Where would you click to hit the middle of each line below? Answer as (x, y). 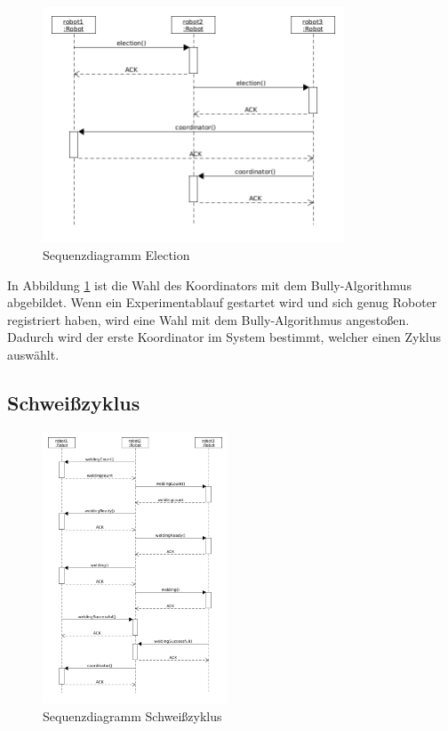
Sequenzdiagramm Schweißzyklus (132, 715)
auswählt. (33, 354)
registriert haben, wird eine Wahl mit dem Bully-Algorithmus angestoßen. (208, 319)
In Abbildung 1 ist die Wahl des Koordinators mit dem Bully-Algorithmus (209, 284)
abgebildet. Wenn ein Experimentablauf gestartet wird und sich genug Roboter (222, 302)
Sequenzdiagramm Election (116, 254)
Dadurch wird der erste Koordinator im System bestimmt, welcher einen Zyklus (224, 337)
